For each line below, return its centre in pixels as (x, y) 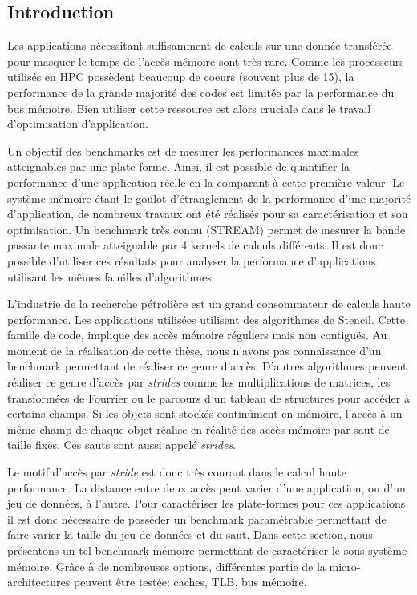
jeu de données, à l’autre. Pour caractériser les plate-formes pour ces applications (206, 503)
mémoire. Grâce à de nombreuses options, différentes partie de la (166, 566)
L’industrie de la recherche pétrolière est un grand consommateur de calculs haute (209, 304)
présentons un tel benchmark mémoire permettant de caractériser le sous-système (207, 550)
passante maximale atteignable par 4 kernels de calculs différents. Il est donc (195, 245)
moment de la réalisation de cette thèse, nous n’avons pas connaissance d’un (194, 350)
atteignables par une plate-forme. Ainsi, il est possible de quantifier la (179, 166)
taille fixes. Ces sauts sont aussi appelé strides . (122, 445)
